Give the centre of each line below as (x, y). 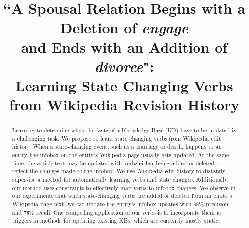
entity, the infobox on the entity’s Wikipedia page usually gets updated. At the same (121, 155)
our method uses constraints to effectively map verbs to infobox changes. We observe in (124, 187)
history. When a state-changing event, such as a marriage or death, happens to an (117, 147)
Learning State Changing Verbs (124, 85)
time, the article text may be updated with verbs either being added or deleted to (117, 163)
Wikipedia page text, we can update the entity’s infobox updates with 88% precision (120, 204)
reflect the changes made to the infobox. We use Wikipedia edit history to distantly (119, 171)
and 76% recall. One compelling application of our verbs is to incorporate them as (117, 212)
